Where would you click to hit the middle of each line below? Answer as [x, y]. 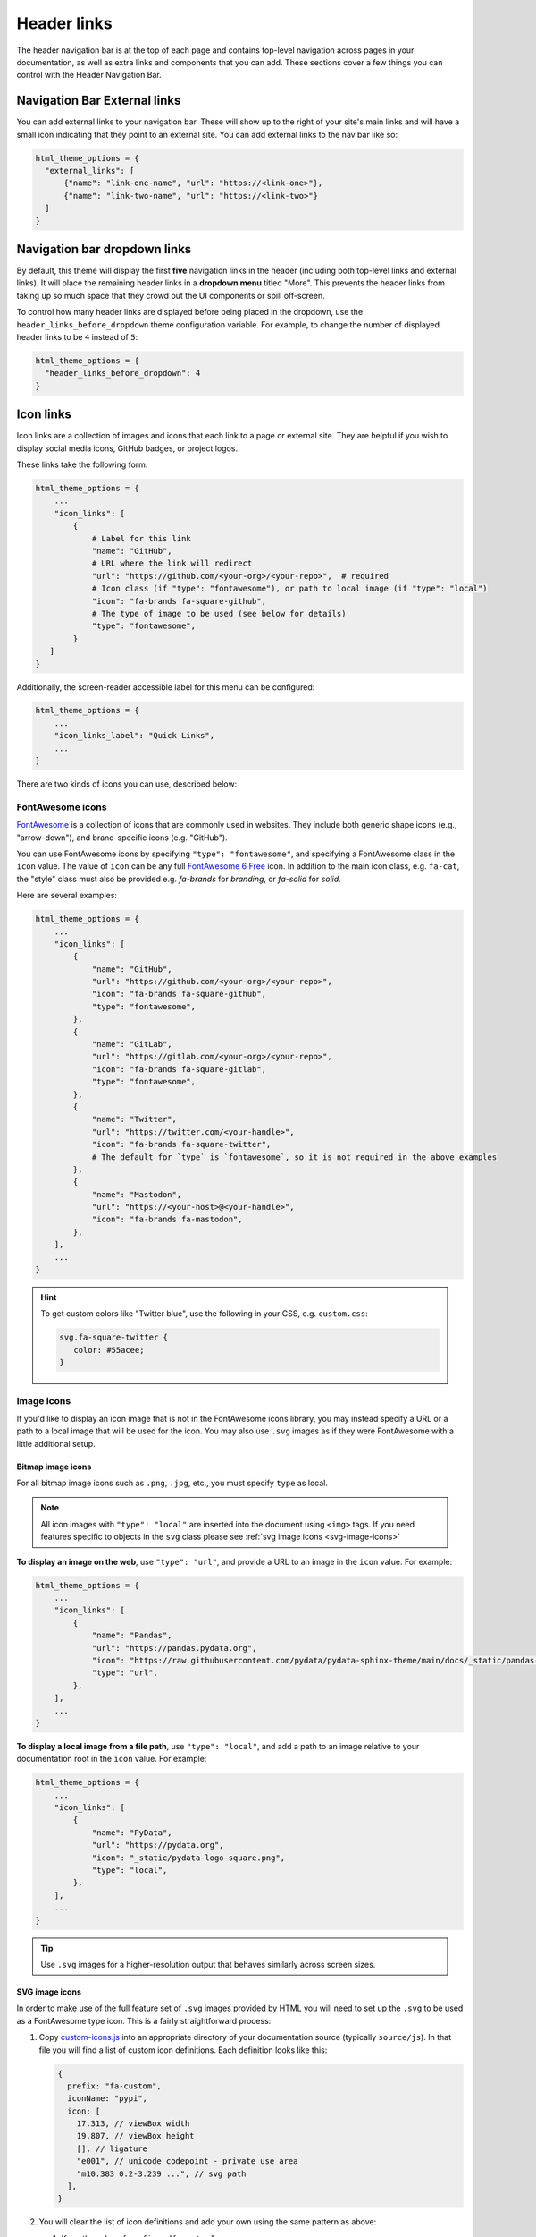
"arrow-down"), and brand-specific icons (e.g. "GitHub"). [122, 838]
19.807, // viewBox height [136, 2136]
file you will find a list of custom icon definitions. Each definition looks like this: [183, 2050]
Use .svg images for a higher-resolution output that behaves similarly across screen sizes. [208, 1964]
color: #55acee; [109, 1350]
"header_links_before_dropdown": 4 [123, 373]
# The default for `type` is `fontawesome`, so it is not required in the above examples [294, 1157]
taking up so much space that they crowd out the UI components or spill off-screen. [171, 295]
